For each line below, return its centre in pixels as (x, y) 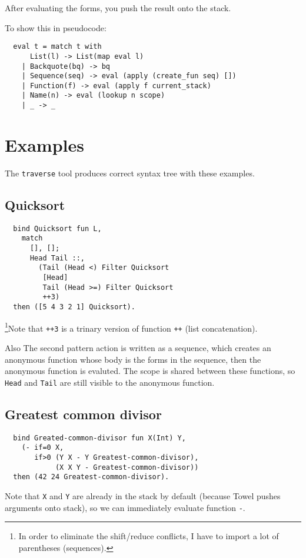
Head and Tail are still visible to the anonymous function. (110, 382)
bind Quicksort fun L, (57, 228)
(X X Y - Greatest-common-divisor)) (127, 467)
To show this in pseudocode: (56, 27)
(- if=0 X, (43, 448)
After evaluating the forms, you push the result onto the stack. (118, 8)
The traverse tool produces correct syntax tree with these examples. (130, 173)
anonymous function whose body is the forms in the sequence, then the (133, 359)
